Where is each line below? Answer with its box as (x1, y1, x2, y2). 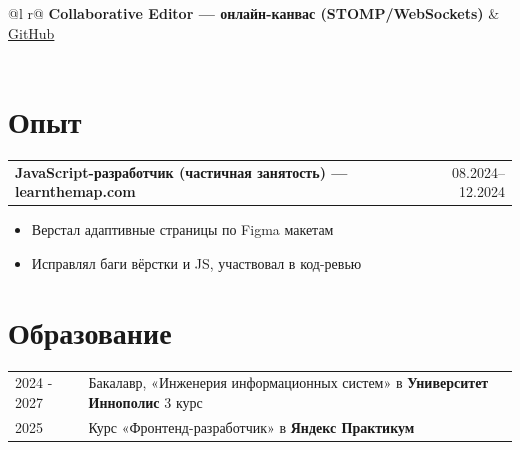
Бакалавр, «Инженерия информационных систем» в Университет (88, 372, 489, 393)
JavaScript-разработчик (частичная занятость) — (15, 161, 348, 182)
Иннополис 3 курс (88, 392, 203, 412)
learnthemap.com (15, 181, 136, 202)
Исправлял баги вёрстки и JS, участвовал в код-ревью (31, 252, 362, 273)
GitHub (8, 22, 55, 43)
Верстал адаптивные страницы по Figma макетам (31, 219, 334, 240)
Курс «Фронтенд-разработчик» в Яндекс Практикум (88, 416, 415, 437)
